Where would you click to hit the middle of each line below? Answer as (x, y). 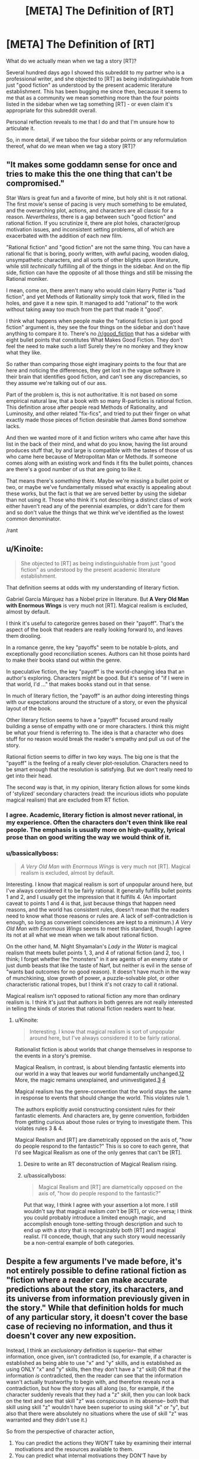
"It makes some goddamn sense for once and (92, 165)
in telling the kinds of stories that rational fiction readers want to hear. (91, 1008)
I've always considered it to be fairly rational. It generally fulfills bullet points (99, 890)
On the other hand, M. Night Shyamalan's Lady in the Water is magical (92, 946)
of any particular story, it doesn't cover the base (97, 1317)
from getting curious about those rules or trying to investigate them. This (103, 1122)
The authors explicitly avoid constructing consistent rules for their (95, 1109)
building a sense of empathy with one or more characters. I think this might (98, 726)
